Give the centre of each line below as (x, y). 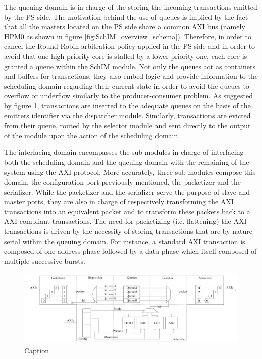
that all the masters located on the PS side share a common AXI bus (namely (125, 26)
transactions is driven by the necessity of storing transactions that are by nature (128, 231)
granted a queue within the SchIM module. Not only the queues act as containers (130, 66)
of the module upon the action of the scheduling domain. (92, 135)
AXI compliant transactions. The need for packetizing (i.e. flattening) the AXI (125, 221)
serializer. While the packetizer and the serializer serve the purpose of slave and (127, 191)
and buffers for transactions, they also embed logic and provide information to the (131, 76)
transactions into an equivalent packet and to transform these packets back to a (127, 211)
